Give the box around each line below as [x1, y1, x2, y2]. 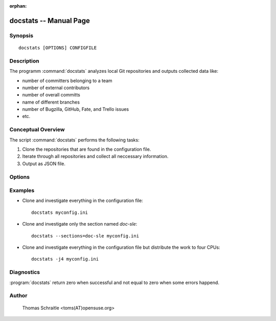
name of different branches [22, 99, 80, 105]
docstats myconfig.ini [31, 209, 88, 215]
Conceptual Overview [9, 126, 65, 133]
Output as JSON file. [22, 161, 66, 167]
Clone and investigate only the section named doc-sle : [22, 221, 137, 227]
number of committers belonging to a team [22, 77, 112, 84]
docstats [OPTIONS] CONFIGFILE [18, 45, 97, 51]
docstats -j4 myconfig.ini [31, 256, 99, 262]
